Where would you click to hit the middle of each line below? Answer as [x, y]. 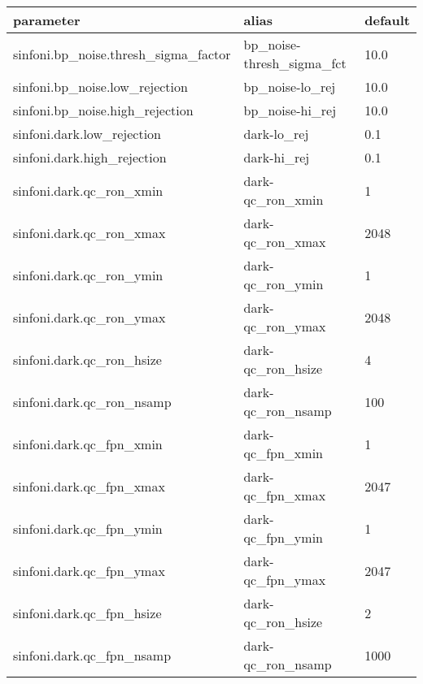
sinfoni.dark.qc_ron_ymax [89, 317]
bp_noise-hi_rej [290, 110]
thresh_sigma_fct [295, 63]
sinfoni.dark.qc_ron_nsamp [92, 401]
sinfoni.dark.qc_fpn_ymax [89, 570]
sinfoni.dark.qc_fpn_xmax [89, 486]
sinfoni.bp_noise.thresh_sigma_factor [122, 54]
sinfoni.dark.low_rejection [87, 134]
